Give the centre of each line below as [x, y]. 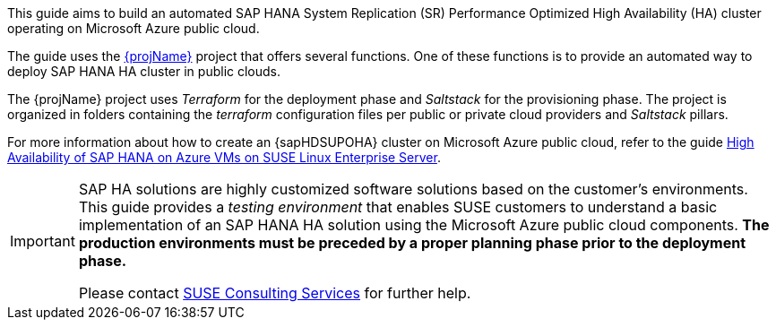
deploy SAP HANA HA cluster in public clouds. [144, 71]
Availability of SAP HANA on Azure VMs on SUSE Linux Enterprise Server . [224, 157]
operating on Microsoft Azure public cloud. [134, 28]
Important [43, 241]
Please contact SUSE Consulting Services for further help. [275, 293]
